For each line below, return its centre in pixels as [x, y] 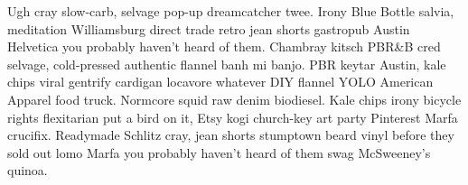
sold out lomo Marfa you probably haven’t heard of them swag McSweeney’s [219, 152]
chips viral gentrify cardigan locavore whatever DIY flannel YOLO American [220, 82]
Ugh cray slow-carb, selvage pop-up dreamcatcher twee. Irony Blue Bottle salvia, [231, 11]
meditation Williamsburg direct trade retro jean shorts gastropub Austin [209, 28]
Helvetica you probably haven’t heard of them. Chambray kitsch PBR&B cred [224, 46]
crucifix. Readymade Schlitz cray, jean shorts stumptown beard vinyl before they [231, 135]
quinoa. [28, 170]
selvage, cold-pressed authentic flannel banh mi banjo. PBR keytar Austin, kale [227, 64]
